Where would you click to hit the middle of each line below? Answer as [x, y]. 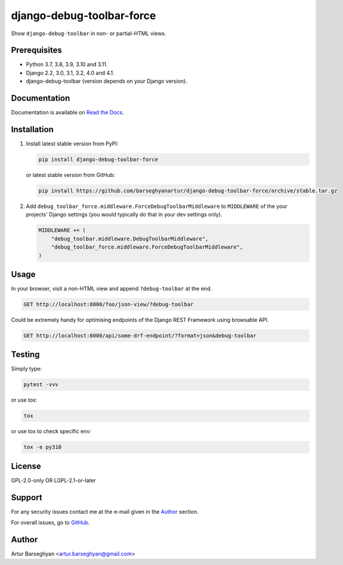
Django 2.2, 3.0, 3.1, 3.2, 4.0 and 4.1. [70, 73]
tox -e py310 [43, 447]
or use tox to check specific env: [51, 431]
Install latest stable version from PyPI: [72, 144]
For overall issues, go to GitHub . [50, 523]
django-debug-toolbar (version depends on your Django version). [106, 81]
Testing [25, 355]
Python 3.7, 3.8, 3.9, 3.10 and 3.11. [67, 64]
